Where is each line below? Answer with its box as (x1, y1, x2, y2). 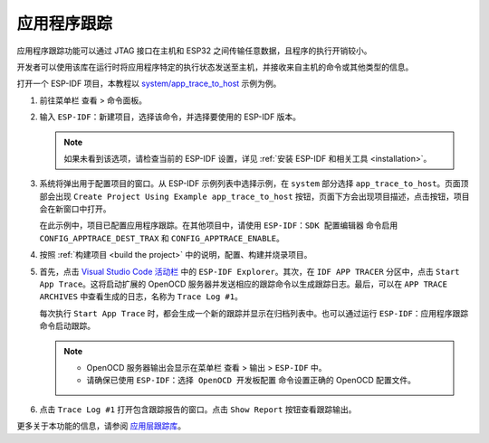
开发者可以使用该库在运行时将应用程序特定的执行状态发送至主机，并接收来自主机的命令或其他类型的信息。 (16, 61, 414, 72)
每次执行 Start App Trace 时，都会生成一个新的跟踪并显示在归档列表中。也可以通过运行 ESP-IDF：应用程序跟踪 (39, 307, 469, 318)
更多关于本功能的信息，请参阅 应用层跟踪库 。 (16, 420, 186, 431)
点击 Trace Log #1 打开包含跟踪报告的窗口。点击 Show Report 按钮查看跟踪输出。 (39, 403, 357, 415)
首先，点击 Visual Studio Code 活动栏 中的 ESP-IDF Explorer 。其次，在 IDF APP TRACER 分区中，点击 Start (39, 266, 461, 277)
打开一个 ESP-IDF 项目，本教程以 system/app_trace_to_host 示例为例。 (16, 78, 282, 90)
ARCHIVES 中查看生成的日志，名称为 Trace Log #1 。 (39, 291, 244, 302)
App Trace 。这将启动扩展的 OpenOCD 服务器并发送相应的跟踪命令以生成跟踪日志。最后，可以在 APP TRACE (39, 278, 448, 289)
